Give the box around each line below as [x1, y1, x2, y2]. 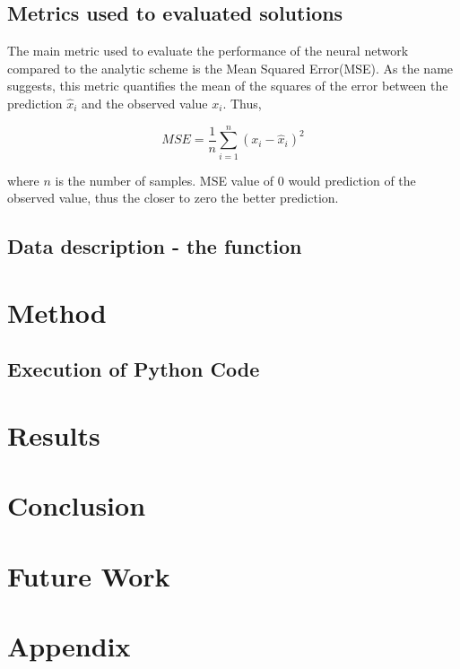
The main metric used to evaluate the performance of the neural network [7, 41, 409, 60]
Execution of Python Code [7, 355, 260, 383]
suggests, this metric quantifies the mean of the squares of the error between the [7, 76, 448, 95]
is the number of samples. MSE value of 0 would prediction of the [55, 170, 416, 189]
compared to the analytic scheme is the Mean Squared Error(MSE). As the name [7, 58, 454, 77]
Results [7, 417, 100, 454]
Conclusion [7, 487, 146, 524]
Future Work [7, 557, 170, 594]
